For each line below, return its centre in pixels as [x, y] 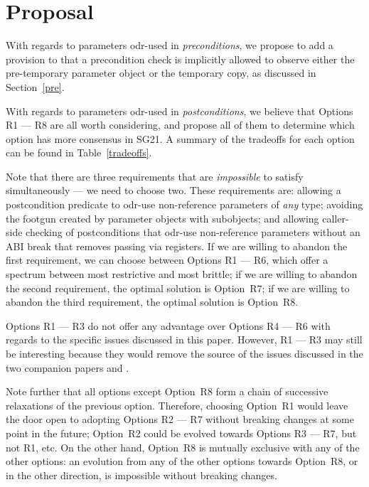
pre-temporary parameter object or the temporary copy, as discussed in [161, 73]
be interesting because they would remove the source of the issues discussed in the [184, 353]
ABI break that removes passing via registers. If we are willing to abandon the [177, 246]
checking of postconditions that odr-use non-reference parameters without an [193, 232]
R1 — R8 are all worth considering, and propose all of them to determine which [180, 125]
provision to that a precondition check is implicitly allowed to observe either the [180, 59]
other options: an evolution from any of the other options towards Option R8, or [182, 461]
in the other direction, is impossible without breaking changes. [141, 475]
